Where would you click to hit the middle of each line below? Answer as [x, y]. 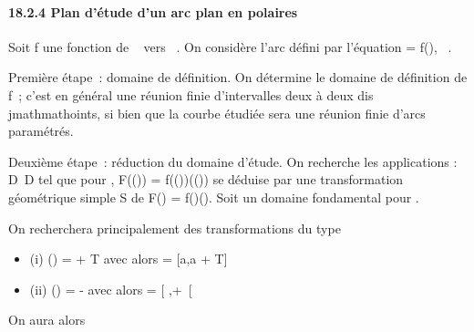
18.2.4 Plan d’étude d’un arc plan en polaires [153, 11]
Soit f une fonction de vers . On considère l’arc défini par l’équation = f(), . [230, 46]
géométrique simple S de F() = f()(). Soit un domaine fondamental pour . [214, 197]
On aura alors [47, 320]
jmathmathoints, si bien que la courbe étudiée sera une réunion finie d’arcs [217, 113]
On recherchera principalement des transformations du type [175, 228]
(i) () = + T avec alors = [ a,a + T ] [129, 259]
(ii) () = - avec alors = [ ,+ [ [111, 289]
